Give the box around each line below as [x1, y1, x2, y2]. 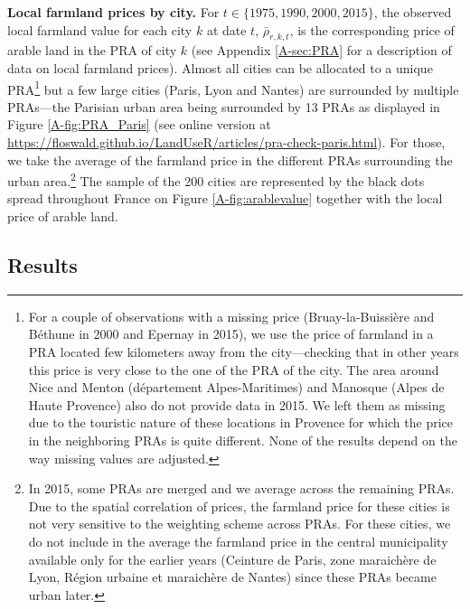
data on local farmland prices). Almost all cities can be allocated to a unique [7, 58, 433, 77]
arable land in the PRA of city [7, 41, 177, 60]
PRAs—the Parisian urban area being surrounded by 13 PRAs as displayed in [7, 97, 440, 116]
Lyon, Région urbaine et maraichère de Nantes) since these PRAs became [28, 567, 437, 586]
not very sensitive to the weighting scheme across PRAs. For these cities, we [28, 514, 451, 533]
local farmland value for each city [7, 20, 193, 39]
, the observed [373, 3, 452, 21]
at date [206, 20, 247, 39]
